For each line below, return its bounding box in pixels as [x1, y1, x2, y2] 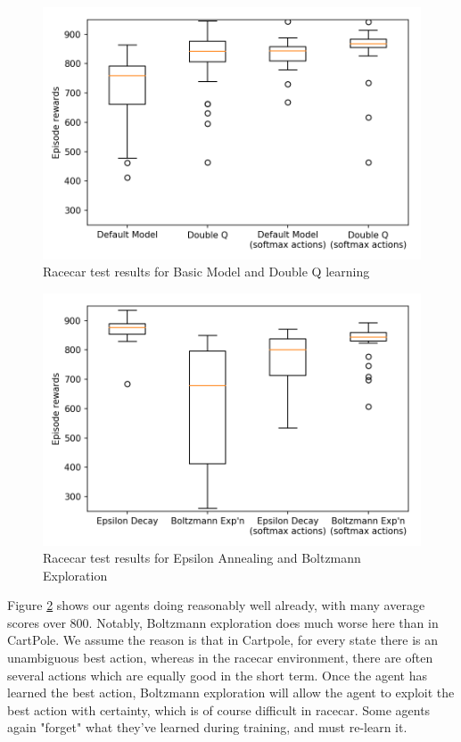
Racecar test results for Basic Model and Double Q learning [43, 262, 370, 281]
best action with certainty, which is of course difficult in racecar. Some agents [7, 700, 431, 719]
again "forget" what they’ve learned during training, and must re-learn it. [7, 718, 407, 737]
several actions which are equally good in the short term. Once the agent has [7, 665, 427, 684]
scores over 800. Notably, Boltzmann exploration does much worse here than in [7, 613, 439, 631]
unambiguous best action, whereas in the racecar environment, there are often [7, 648, 433, 667]
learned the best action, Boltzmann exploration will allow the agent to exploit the [7, 683, 455, 702]
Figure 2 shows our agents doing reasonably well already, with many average [7, 596, 425, 614]
